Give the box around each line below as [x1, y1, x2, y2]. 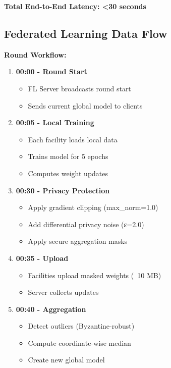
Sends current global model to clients [28, 100, 143, 111]
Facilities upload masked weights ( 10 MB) [28, 270, 161, 280]
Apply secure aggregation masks [28, 236, 128, 246]
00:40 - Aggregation [16, 303, 86, 314]
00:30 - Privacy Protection [16, 185, 110, 195]
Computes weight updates [28, 168, 108, 178]
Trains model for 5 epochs [28, 151, 108, 162]
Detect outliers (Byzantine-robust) [28, 321, 135, 331]
